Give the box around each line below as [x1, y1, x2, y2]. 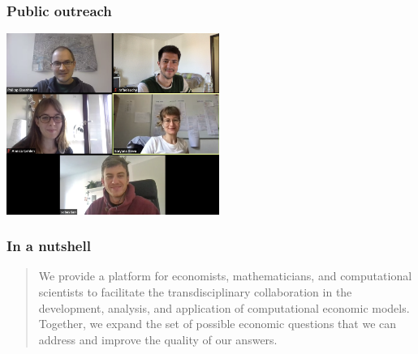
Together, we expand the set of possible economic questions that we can [38, 315, 397, 332]
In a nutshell [6, 236, 91, 256]
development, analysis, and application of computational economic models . [38, 299, 410, 316]
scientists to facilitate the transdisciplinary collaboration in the [38, 284, 352, 301]
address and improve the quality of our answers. [38, 331, 278, 348]
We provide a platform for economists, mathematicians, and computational [38, 267, 412, 284]
